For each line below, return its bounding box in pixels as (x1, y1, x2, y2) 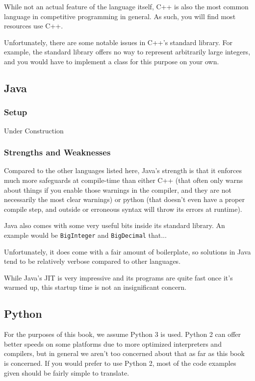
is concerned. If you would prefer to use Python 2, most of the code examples (4, 357, 236, 368)
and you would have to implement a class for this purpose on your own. (4, 56, 219, 66)
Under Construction (4, 125, 64, 135)
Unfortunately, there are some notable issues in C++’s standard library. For (4, 37, 233, 47)
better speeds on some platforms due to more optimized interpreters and (4, 338, 222, 349)
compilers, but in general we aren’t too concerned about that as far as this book (4, 348, 245, 358)
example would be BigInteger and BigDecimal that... (4, 229, 167, 240)
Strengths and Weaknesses (4, 146, 111, 158)
